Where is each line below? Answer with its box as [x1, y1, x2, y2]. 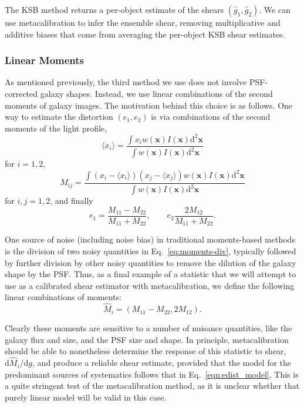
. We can [259, 4, 291, 15]
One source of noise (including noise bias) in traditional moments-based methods [5, 233, 295, 245]
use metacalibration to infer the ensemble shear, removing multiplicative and [5, 16, 281, 28]
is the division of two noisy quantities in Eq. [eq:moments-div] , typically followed [5, 244, 296, 257]
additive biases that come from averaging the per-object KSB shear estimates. [5, 28, 285, 40]
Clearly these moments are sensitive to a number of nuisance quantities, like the [5, 322, 292, 334]
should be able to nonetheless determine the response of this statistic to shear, [5, 345, 286, 357]
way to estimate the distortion [5, 110, 113, 123]
